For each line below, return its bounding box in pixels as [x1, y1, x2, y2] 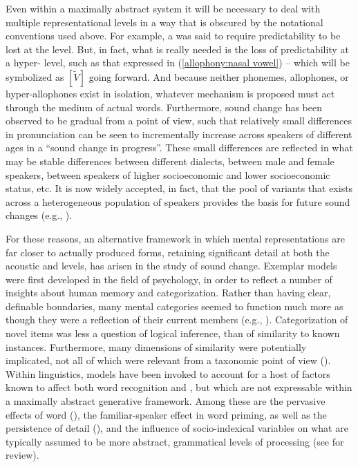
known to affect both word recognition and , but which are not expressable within [6, 380, 352, 394]
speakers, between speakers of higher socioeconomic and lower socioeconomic [6, 167, 330, 182]
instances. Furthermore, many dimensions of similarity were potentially [6, 339, 307, 354]
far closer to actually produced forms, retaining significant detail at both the [6, 245, 330, 259]
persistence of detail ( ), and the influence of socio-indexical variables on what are [6, 421, 348, 435]
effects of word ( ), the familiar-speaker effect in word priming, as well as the [6, 407, 327, 421]
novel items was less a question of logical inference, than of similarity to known [6, 326, 340, 341]
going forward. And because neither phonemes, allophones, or [88, 69, 349, 84]
